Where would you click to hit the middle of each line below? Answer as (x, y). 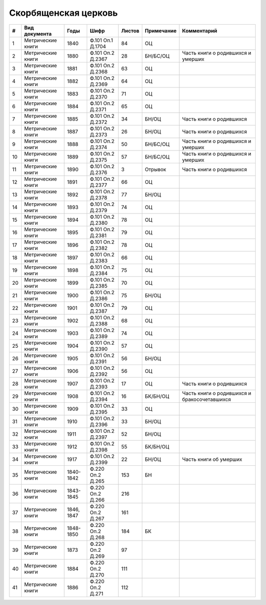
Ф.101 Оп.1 (101, 40)
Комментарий (200, 30)
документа (38, 33)
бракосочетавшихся (206, 399)
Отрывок (155, 169)
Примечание (161, 30)
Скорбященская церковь (64, 13)
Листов (131, 30)
